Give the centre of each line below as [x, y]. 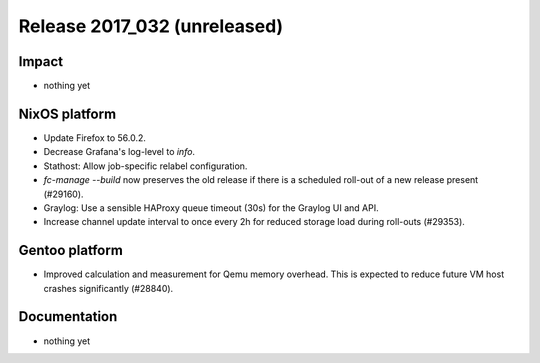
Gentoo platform [71, 250]
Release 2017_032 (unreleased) [151, 26]
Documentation [68, 316]
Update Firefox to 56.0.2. [95, 137]
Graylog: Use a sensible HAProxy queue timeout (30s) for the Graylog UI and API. [211, 207]
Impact [41, 61]
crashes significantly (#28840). [108, 288]
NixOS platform [67, 113]
